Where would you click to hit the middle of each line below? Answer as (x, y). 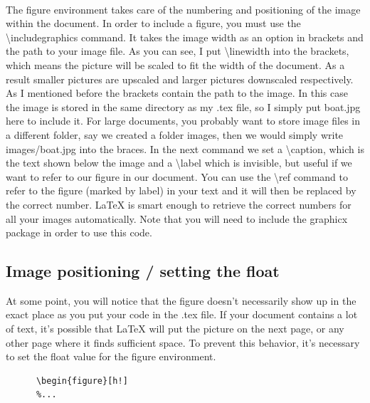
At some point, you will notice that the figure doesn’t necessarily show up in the (181, 300)
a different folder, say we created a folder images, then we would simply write (175, 134)
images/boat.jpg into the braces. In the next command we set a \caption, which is (185, 148)
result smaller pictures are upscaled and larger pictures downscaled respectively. (180, 79)
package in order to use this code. (79, 232)
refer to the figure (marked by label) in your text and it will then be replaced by (181, 190)
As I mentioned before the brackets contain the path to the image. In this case (177, 93)
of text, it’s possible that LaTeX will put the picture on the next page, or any (175, 329)
